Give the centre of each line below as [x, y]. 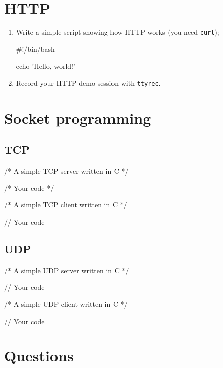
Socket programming [78, 117]
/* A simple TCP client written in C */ [66, 205]
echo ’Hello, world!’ [45, 66]
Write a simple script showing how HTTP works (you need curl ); [118, 32]
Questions [39, 356]
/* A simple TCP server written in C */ [66, 171]
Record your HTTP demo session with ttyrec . [88, 83]
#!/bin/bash [35, 49]
